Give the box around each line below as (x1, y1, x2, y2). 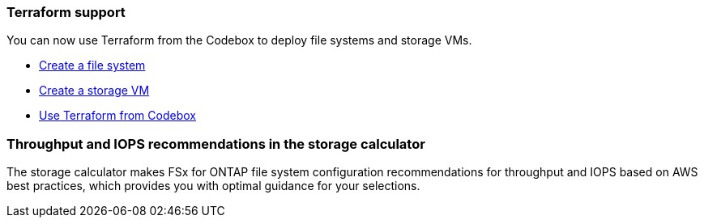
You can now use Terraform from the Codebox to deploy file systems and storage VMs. (6, 33, 472, 48)
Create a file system (39, 58, 146, 73)
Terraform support (6, 4, 126, 20)
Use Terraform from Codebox (39, 108, 196, 123)
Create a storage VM (39, 83, 150, 98)
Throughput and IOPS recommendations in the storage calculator (6, 135, 425, 152)
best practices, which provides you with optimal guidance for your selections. (6, 179, 420, 193)
